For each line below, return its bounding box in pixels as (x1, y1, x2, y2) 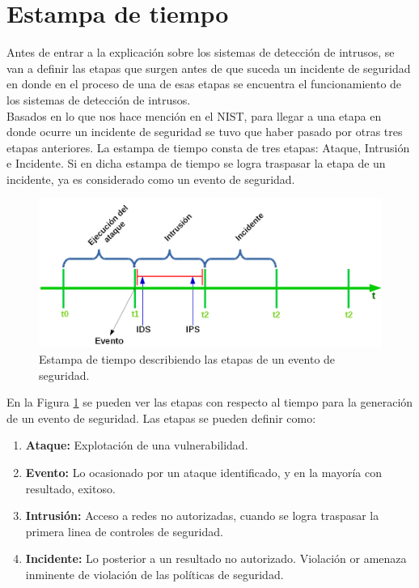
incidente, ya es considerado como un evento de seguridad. (6, 170, 295, 187)
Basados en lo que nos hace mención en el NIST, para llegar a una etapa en (6, 107, 382, 124)
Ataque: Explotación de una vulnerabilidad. (25, 437, 248, 454)
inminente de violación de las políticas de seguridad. (25, 566, 284, 582)
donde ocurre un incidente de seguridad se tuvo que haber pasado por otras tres (6, 123, 403, 140)
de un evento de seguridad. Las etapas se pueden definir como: (6, 409, 316, 426)
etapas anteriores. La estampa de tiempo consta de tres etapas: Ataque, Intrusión (6, 138, 410, 156)
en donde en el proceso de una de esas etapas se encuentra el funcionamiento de (6, 75, 402, 92)
